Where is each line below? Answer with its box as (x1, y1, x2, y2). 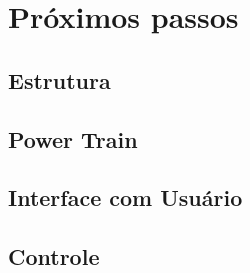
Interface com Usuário (8, 182, 243, 213)
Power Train (8, 123, 138, 154)
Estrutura (8, 64, 111, 95)
